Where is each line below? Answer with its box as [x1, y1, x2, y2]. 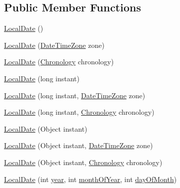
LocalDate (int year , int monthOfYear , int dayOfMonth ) [4, 174, 177, 184]
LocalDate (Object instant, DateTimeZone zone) [4, 140, 153, 151]
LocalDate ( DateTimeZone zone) [4, 39, 104, 50]
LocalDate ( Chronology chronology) [4, 56, 114, 67]
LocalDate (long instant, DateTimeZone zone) [4, 90, 145, 100]
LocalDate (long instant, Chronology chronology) [4, 107, 154, 117]
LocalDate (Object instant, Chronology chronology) [4, 157, 162, 167]
